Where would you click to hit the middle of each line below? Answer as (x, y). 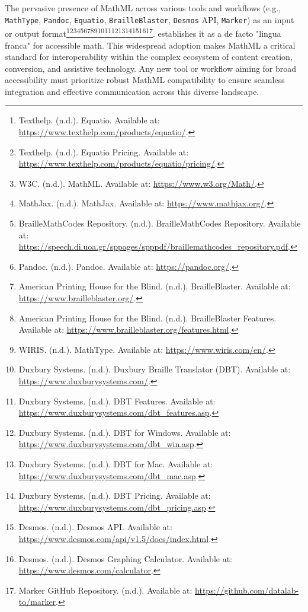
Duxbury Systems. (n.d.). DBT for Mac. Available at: (116, 463)
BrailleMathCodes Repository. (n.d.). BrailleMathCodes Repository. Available (160, 223)
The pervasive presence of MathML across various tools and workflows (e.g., (143, 8)
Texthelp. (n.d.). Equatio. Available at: (89, 120)
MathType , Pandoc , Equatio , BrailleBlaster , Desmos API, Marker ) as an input (150, 19)
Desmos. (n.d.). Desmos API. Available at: (95, 527)
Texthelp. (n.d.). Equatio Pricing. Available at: (104, 152)
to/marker (37, 602)
